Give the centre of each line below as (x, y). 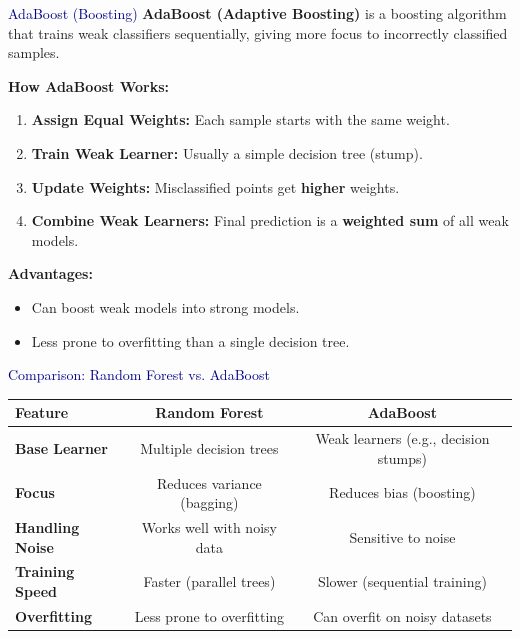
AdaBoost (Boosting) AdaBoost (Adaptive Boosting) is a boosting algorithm (257, 13)
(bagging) (209, 502)
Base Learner (61, 447)
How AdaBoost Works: (88, 85)
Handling (47, 526)
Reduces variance (209, 482)
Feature (42, 412)
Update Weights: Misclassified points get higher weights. (215, 186)
